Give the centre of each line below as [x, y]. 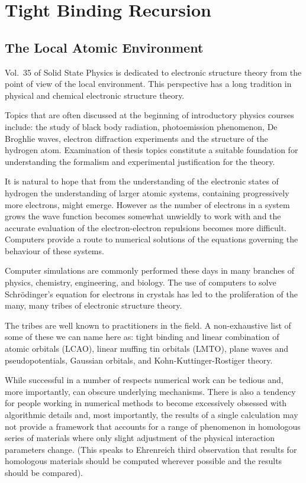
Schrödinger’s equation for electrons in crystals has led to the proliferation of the [151, 294]
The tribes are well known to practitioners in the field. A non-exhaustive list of [148, 325]
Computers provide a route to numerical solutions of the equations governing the [152, 239]
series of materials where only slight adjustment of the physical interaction [140, 438]
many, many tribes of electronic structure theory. [94, 305]
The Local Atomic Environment [104, 47]
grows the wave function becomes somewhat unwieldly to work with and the [143, 216]
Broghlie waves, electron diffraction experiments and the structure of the [136, 138]
